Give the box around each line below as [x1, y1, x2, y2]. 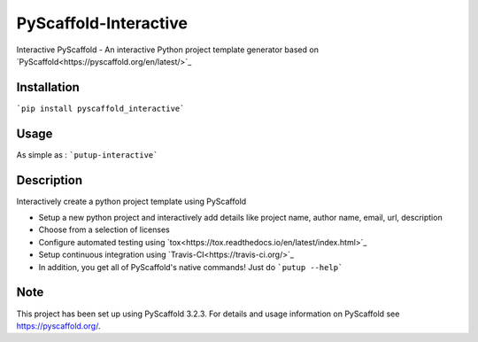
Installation [16, 80, 80, 95]
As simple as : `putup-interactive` [16, 149, 158, 159]
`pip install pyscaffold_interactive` [16, 103, 185, 113]
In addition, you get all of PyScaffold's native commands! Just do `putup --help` [38, 261, 343, 272]
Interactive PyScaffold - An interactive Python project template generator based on [16, 44, 319, 55]
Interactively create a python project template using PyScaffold [16, 196, 247, 206]
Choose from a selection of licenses [38, 224, 170, 235]
